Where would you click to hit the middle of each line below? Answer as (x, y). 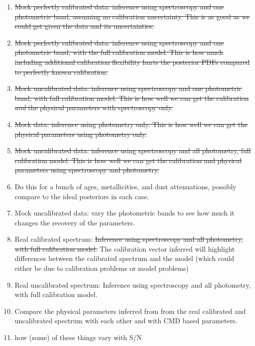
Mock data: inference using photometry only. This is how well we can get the (131, 124)
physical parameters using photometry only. (81, 134)
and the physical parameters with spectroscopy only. (94, 108)
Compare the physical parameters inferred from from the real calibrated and (130, 311)
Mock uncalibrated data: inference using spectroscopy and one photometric (128, 88)
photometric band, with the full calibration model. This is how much (119, 52)
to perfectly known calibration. (61, 71)
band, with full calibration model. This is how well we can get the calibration (132, 98)
